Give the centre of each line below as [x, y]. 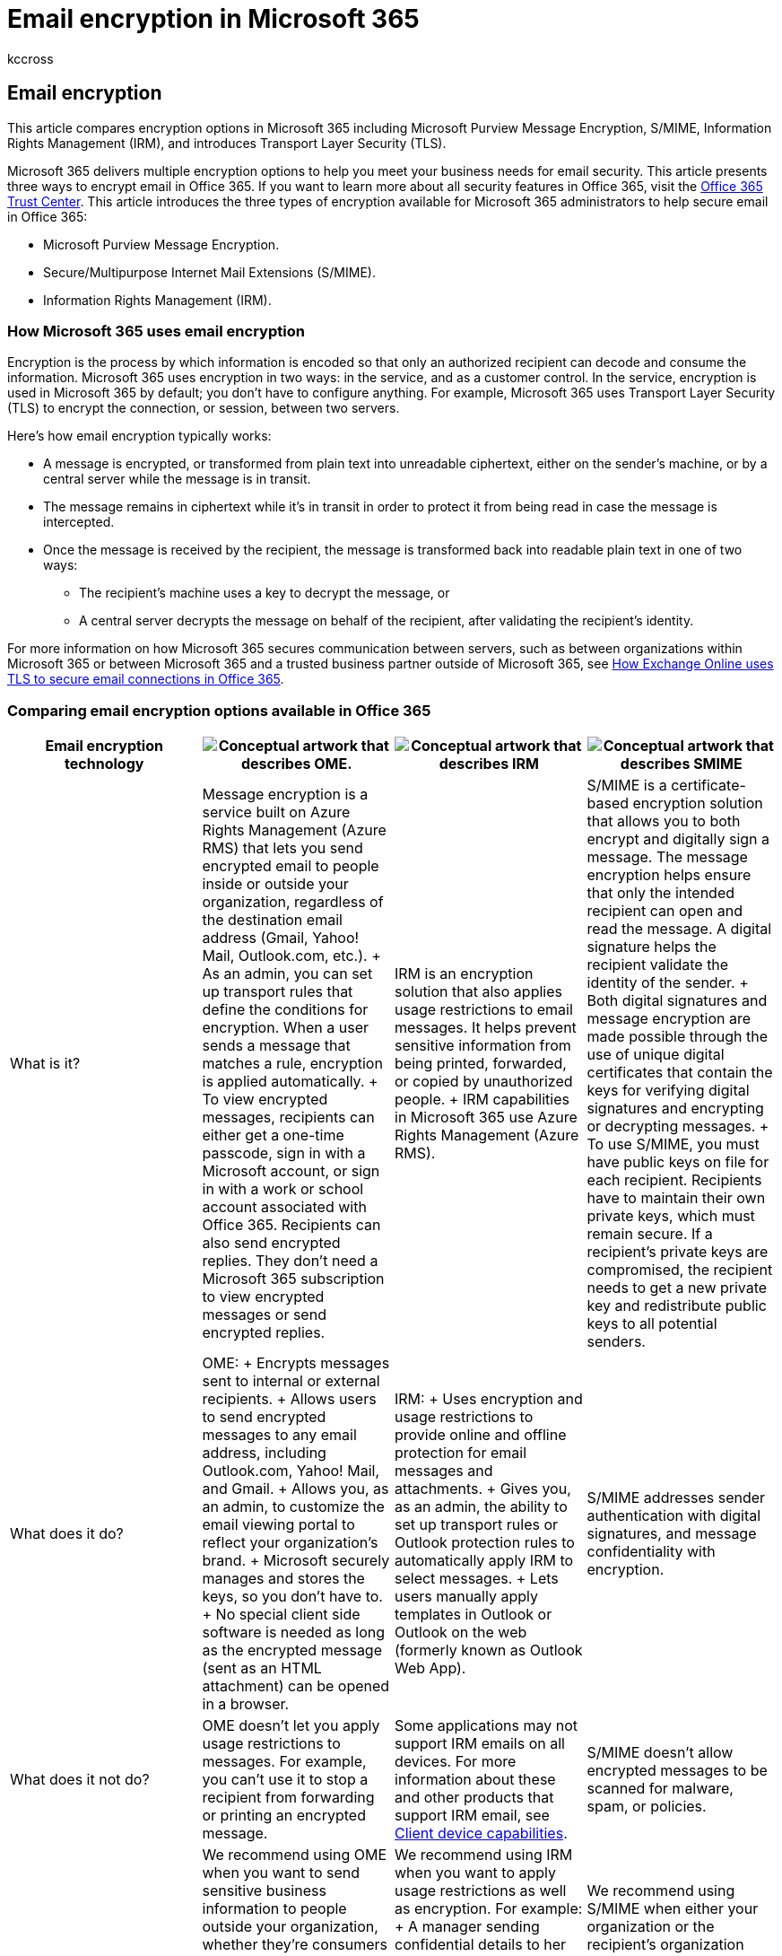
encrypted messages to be [677, 1771]
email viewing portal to [278, 1525]
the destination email [272, 920]
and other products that [474, 1798]
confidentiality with [651, 1552]
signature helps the [652, 947]
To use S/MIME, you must [673, 1144]
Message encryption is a [285, 795]
